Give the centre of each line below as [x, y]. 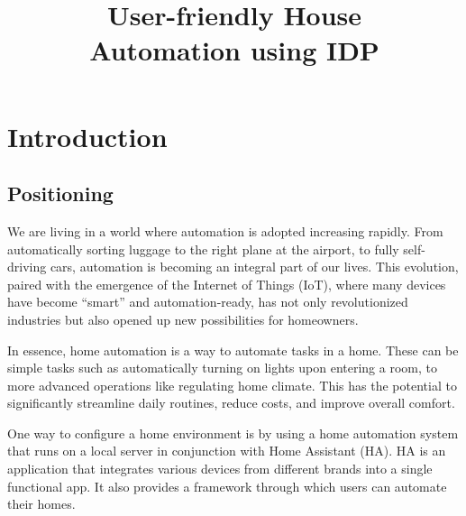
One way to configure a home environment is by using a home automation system [233, 433]
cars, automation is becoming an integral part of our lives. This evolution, [254, 267]
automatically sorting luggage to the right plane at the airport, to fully [203, 249]
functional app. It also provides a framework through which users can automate [227, 486]
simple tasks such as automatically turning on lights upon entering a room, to [222, 368]
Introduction [87, 136]
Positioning [60, 193]
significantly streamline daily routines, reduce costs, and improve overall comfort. [231, 403]
